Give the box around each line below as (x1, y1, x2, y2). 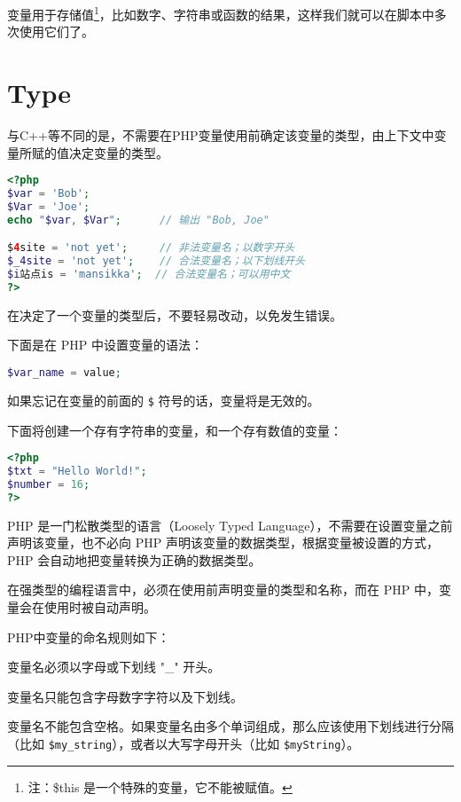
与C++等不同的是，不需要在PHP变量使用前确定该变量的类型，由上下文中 (7, 125, 434, 144)
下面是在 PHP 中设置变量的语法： (7, 335, 203, 354)
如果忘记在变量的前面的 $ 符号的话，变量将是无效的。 (7, 390, 320, 409)
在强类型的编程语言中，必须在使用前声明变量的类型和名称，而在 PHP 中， (7, 580, 439, 599)
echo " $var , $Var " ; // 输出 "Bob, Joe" (7, 213, 270, 226)
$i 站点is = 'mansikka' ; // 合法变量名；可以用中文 (7, 268, 291, 281)
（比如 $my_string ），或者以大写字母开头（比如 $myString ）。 (7, 734, 360, 752)
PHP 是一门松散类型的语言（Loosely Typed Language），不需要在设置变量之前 (7, 515, 453, 534)
